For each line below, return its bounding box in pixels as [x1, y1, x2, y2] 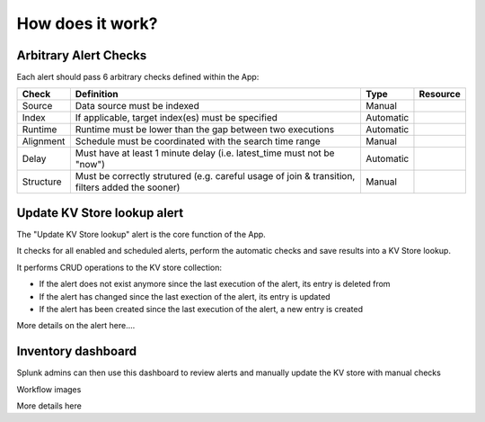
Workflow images [16, 383, 82, 395]
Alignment [22, 135, 66, 148]
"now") [75, 158, 105, 171]
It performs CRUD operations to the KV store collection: [16, 262, 222, 273]
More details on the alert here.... [16, 320, 136, 331]
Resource [419, 88, 462, 101]
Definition [75, 88, 119, 101]
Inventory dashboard [16, 344, 137, 359]
